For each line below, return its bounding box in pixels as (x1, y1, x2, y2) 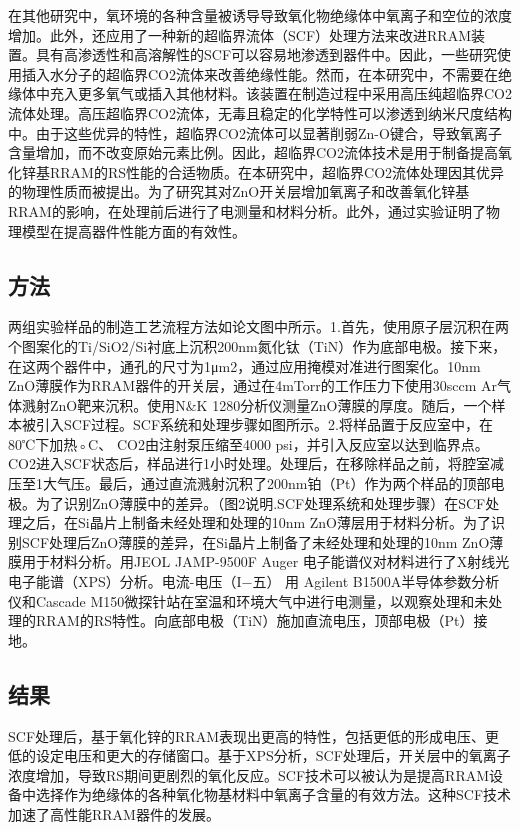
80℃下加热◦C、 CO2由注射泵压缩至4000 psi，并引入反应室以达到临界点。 (8, 433, 489, 454)
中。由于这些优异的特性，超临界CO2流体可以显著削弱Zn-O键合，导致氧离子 (8, 122, 502, 143)
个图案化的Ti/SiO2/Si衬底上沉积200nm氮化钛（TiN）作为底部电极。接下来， (8, 335, 507, 356)
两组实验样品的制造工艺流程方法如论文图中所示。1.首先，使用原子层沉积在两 (8, 316, 509, 337)
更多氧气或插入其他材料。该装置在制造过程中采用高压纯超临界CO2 (77, 83, 512, 104)
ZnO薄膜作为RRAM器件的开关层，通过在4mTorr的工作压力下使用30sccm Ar (8, 375, 498, 396)
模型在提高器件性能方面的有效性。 (21, 220, 246, 241)
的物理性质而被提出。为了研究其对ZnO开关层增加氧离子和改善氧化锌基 (8, 181, 470, 202)
